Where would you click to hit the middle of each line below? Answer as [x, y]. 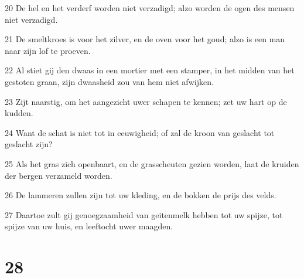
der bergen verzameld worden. [59, 175]
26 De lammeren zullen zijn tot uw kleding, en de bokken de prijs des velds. [141, 195]
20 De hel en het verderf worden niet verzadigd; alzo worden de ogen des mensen [150, 8]
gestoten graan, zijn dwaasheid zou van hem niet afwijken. [109, 81]
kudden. [19, 113]
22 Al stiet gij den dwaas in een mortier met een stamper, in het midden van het [150, 70]
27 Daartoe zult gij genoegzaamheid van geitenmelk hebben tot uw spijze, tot [144, 214]
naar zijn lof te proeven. [48, 50]
